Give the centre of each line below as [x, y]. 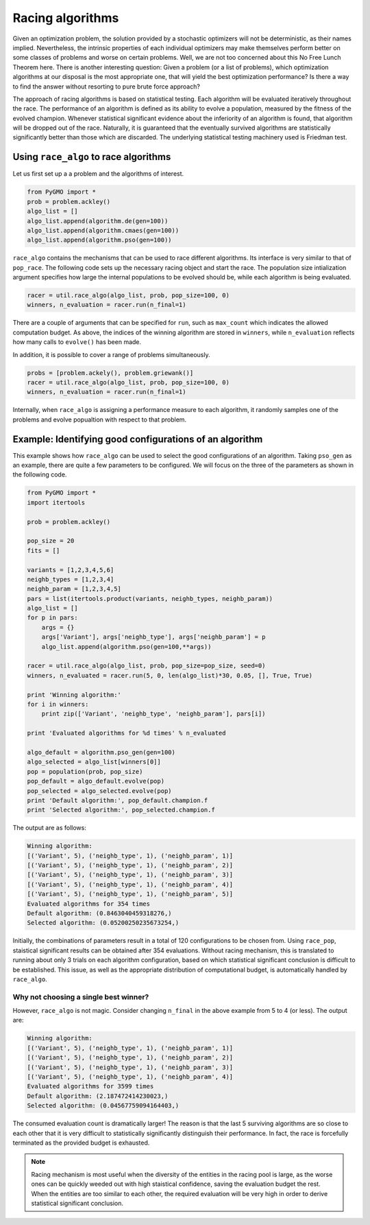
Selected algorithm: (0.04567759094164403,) [103, 1106]
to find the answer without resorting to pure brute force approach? [106, 87]
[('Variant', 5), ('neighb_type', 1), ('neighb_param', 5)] [130, 894]
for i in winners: [58, 704]
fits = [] [44, 550]
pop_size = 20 [51, 541]
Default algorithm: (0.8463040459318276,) [99, 913]
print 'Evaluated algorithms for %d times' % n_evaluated [126, 733]
